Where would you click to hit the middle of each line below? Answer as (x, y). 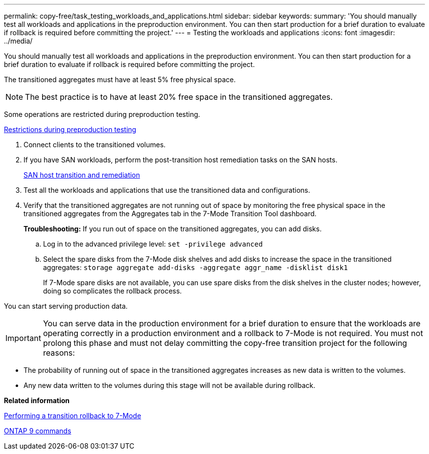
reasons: (59, 353)
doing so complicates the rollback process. (113, 291)
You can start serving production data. (66, 306)
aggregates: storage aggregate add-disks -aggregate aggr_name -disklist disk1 (196, 267)
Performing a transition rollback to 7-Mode (73, 416)
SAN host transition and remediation (82, 175)
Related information (37, 400)
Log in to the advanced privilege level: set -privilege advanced (153, 244)
